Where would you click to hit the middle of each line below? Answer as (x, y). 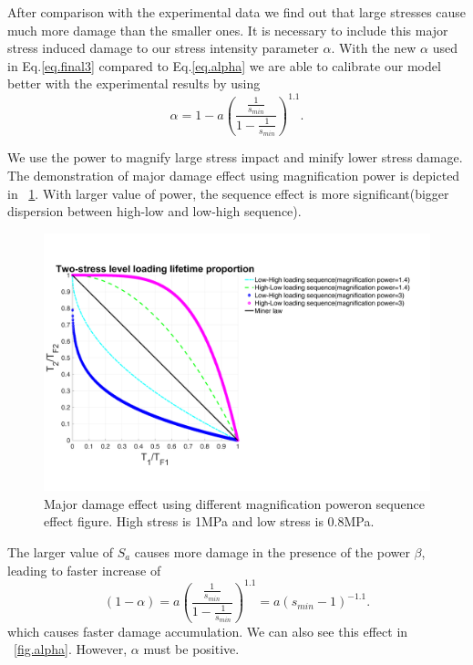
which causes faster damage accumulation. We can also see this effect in (208, 631)
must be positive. (191, 649)
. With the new (374, 48)
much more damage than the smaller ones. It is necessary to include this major (228, 30)
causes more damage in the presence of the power (272, 551)
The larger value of (60, 551)
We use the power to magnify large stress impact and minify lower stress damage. (235, 157)
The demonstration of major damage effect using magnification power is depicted (234, 175)
